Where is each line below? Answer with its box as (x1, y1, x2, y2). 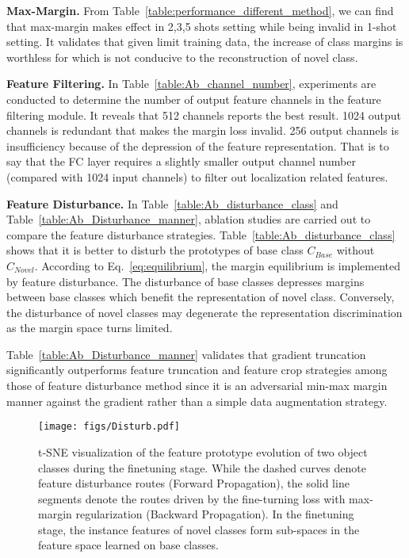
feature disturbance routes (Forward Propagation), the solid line (38, 475, 350, 491)
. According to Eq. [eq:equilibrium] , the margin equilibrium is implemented (34, 257, 401, 273)
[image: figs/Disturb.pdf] (38, 421, 180, 433)
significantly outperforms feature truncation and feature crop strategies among (6, 361, 388, 378)
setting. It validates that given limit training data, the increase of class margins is (6, 33, 403, 50)
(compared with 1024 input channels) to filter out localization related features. (6, 168, 388, 185)
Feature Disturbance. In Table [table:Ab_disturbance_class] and (6, 195, 338, 212)
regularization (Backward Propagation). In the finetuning (75, 506, 354, 522)
